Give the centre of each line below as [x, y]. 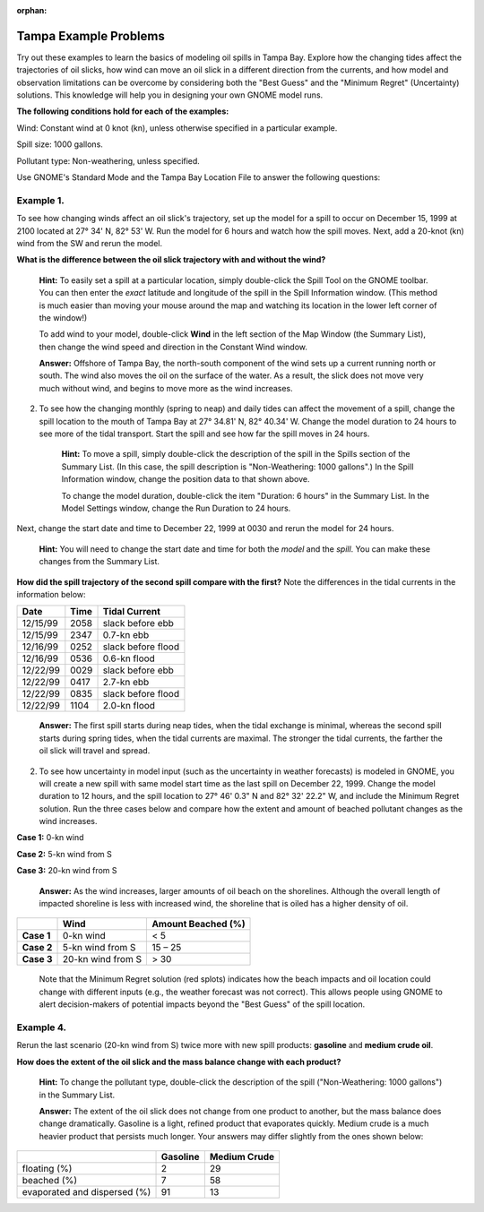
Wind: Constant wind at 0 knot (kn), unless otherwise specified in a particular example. [177, 128]
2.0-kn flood [129, 706]
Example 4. [42, 1027]
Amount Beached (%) [199, 924]
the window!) [63, 317]
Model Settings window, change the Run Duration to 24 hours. [176, 508]
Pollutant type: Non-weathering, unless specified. [108, 160]
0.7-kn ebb [126, 635]
